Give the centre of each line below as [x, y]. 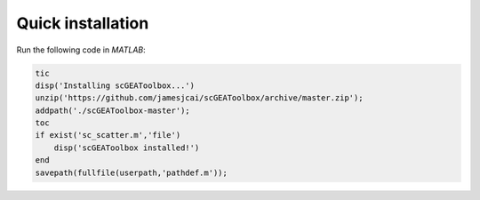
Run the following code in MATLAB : [81, 50]
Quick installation [83, 23]
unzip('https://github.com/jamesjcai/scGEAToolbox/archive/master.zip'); [199, 98]
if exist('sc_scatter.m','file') [108, 135]
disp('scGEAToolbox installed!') [127, 148]
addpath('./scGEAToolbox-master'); [112, 110]
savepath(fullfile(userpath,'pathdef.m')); [132, 172]
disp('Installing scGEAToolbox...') [115, 85]
